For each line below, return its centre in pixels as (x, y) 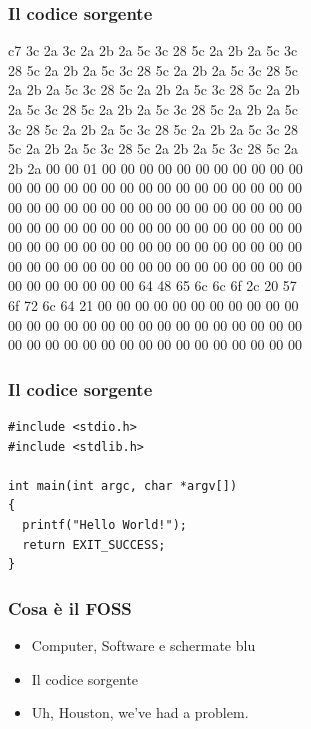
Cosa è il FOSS (70, 607)
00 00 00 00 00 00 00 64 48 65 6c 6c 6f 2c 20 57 (152, 285)
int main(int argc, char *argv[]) (123, 485)
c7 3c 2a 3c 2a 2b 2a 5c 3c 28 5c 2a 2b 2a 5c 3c (153, 50)
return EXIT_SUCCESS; (94, 544)
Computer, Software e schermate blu (143, 644)
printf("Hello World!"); (104, 524)
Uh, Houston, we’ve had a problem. (140, 712)
